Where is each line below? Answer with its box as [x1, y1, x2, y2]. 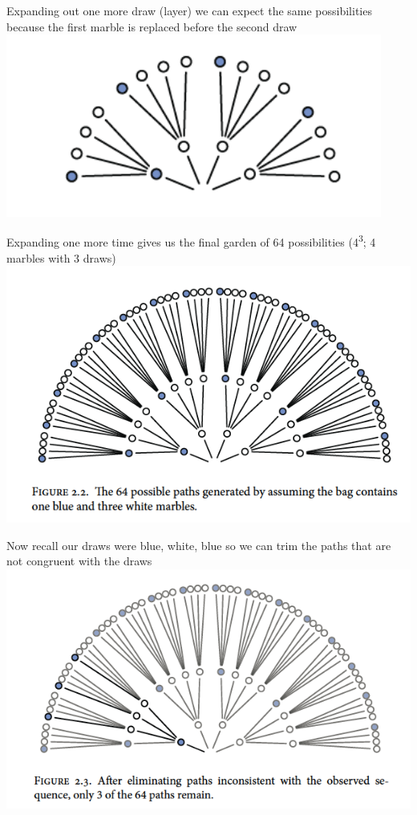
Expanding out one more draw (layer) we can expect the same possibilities [6, 2, 372, 18]
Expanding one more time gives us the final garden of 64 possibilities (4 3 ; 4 [6, 231, 376, 251]
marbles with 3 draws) [6, 249, 116, 266]
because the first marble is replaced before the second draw [6, 18, 298, 35]
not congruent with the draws [6, 552, 152, 569]
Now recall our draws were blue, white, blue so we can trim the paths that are [6, 536, 391, 553]
